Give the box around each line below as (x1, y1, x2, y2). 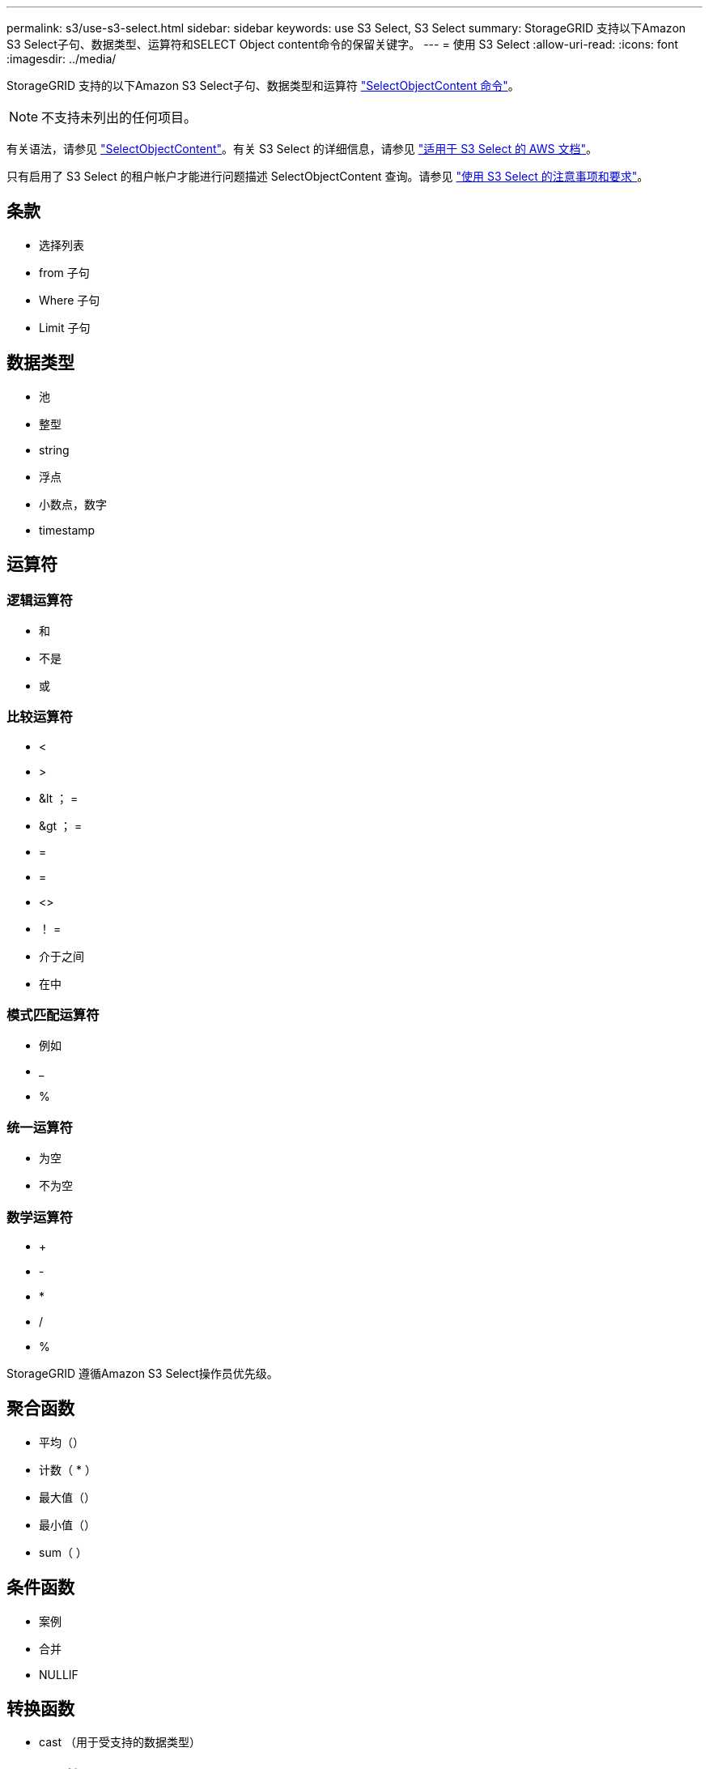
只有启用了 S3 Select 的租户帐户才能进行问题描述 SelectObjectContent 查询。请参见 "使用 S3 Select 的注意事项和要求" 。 (6, 169, 649, 183)
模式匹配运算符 (6, 1007, 100, 1024)
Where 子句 (39, 292, 100, 307)
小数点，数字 (39, 497, 107, 511)
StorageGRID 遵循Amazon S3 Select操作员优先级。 (6, 1366, 278, 1380)
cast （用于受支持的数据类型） (39, 1735, 201, 1750)
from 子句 (39, 265, 90, 279)
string (39, 442, 70, 457)
